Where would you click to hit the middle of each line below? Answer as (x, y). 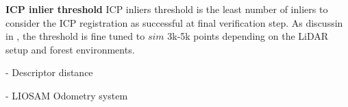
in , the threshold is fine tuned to (75, 36)
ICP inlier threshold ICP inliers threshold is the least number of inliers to (167, 9)
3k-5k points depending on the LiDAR (248, 36)
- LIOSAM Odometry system (67, 95)
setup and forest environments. (70, 49)
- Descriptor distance (49, 72)
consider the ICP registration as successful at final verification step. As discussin (174, 22)
